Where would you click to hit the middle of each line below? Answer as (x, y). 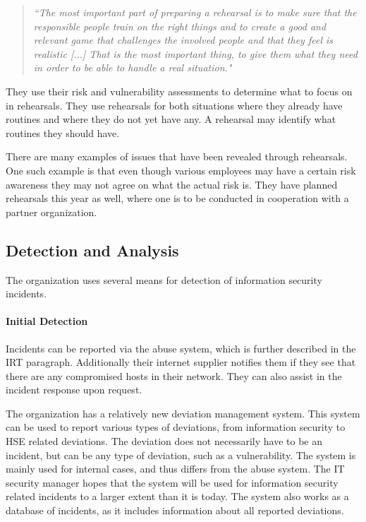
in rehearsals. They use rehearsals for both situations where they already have (174, 105)
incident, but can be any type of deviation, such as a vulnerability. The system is (181, 455)
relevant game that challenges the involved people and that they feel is (183, 40)
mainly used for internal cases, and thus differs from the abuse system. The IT (175, 469)
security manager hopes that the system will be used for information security (172, 482)
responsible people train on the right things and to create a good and (180, 26)
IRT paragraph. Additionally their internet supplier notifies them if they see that (181, 362)
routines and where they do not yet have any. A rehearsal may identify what (171, 119)
